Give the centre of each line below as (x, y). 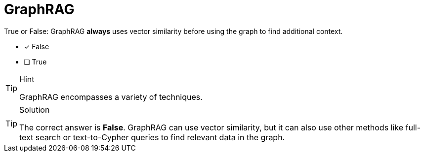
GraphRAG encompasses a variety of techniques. (111, 97)
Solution (35, 109)
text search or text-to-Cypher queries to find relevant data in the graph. (152, 137)
